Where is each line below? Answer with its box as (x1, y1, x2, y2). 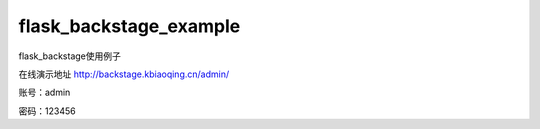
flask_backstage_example (18, 15, 241, 37)
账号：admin (18, 86, 71, 99)
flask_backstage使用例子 (18, 50, 122, 62)
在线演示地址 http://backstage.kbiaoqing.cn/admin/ (18, 68, 230, 80)
